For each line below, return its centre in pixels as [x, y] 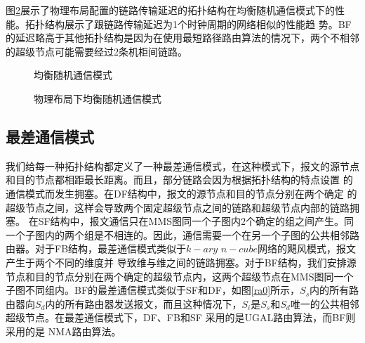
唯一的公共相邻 [325, 303]
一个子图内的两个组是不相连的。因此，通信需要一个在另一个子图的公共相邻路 [182, 234]
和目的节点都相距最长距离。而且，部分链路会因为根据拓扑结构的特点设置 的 [179, 180]
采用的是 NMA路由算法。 [64, 331]
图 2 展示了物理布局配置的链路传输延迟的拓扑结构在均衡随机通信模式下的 [170, 10]
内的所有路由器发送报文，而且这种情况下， [144, 303]
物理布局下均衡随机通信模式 [98, 98]
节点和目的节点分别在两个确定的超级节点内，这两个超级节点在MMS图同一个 [180, 276]
